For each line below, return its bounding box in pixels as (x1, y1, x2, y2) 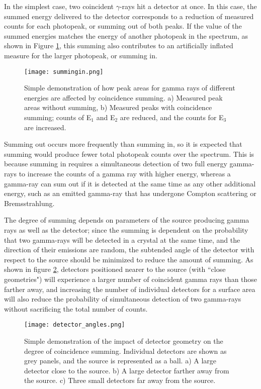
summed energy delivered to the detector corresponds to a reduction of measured (4, 11, 254, 21)
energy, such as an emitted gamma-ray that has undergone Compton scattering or (4, 188, 256, 199)
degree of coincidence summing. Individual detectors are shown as (24, 345, 227, 356)
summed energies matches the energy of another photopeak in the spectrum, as (4, 30, 248, 41)
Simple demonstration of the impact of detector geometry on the (24, 335, 223, 346)
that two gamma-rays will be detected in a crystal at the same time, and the (4, 234, 240, 245)
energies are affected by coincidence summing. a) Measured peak (24, 92, 223, 103)
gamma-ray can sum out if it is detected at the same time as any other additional (4, 178, 256, 188)
